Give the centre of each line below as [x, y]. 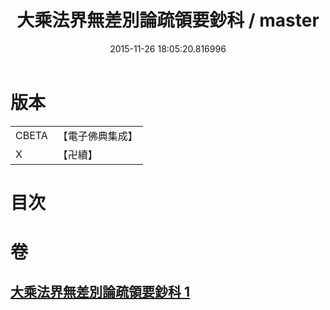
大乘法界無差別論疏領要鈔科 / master [168, 20]
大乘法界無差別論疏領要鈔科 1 [100, 292]
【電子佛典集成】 [97, 136]
